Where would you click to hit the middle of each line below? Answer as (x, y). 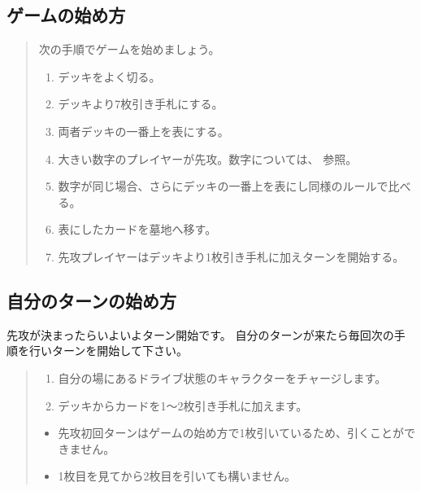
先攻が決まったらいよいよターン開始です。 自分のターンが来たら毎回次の (200, 334)
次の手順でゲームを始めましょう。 (129, 49)
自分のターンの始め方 (91, 300)
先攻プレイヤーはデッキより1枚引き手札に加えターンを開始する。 (231, 256)
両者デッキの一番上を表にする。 (143, 131)
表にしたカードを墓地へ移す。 (137, 229)
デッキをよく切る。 (109, 76)
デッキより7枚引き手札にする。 (141, 104)
